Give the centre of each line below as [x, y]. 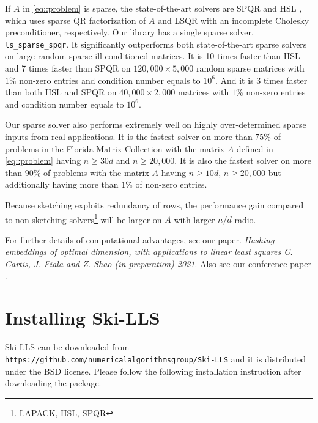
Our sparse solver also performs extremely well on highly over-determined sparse [156, 124]
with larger [194, 219]
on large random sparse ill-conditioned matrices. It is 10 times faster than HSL [153, 56]
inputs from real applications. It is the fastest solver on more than [129, 136]
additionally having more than [62, 184]
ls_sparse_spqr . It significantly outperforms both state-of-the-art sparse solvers [156, 44]
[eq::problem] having [43, 160]
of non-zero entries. [171, 184]
